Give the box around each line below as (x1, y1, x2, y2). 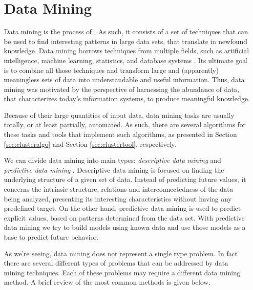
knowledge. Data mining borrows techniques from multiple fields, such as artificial (4, 45, 249, 56)
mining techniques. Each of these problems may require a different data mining (4, 267, 240, 277)
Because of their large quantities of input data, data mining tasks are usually (4, 110, 234, 120)
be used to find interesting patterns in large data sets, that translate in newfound (4, 36, 248, 46)
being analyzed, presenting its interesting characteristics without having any (4, 193, 232, 203)
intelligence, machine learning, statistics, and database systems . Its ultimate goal (4, 55, 248, 65)
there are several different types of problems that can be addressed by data (4, 258, 229, 268)
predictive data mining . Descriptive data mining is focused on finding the (4, 164, 224, 175)
